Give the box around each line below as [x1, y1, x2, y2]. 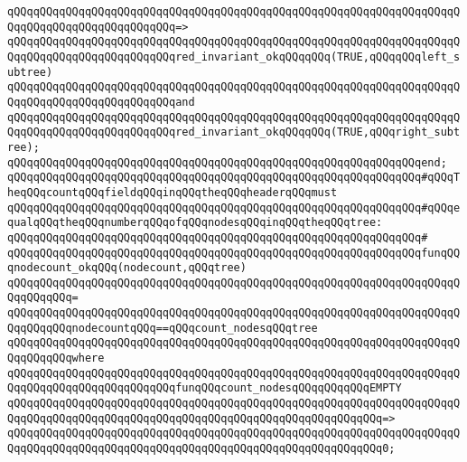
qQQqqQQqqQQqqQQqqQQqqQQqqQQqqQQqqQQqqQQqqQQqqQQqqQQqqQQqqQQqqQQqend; [7, 156, 447, 169]
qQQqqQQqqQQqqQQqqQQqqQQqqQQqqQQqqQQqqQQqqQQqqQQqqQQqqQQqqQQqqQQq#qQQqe [7, 201, 461, 214]
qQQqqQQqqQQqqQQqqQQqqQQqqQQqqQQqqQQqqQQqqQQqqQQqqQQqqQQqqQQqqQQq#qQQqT [7, 171, 461, 184]
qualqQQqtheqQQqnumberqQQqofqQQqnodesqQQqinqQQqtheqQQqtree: [7, 216, 383, 230]
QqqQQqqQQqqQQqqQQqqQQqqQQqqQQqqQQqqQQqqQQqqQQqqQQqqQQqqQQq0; [7, 442, 396, 456]
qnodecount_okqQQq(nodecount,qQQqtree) [7, 261, 247, 275]
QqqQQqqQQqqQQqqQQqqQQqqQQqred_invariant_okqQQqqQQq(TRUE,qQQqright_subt [7, 126, 461, 139]
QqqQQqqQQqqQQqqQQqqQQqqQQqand [7, 95, 195, 108]
